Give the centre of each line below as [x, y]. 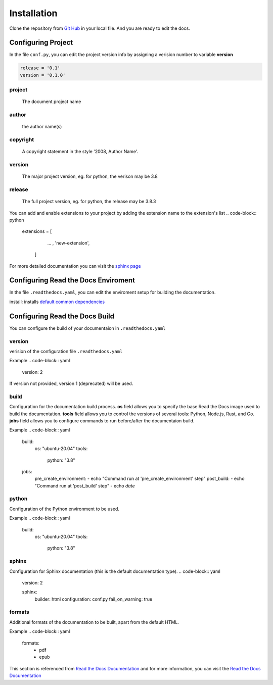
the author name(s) [42, 127]
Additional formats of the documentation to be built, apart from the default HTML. [94, 622]
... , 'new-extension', [69, 243]
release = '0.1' [40, 68]
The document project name [52, 102]
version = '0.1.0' [43, 75]
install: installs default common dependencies [57, 302]
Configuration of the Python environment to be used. [64, 509]
